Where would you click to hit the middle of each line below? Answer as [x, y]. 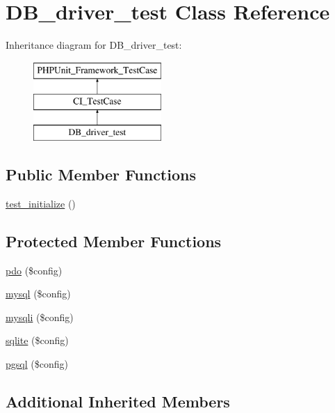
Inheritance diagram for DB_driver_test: [94, 45]
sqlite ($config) [37, 340]
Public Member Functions [101, 174]
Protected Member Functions [114, 241]
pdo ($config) [34, 270]
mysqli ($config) [40, 317]
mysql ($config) [38, 294]
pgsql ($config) [37, 364]
